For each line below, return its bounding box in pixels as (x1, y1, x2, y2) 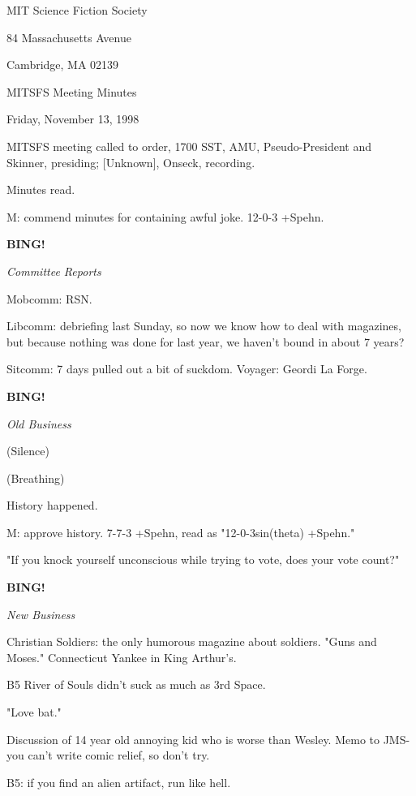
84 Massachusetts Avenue (6, 28, 131, 45)
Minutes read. (6, 181, 75, 198)
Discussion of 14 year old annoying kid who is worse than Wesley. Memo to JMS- (6, 730, 410, 747)
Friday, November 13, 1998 (6, 110, 139, 127)
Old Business (6, 415, 71, 432)
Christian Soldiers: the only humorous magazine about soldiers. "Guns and (6, 633, 377, 650)
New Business (6, 605, 75, 622)
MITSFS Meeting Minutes (6, 83, 137, 100)
